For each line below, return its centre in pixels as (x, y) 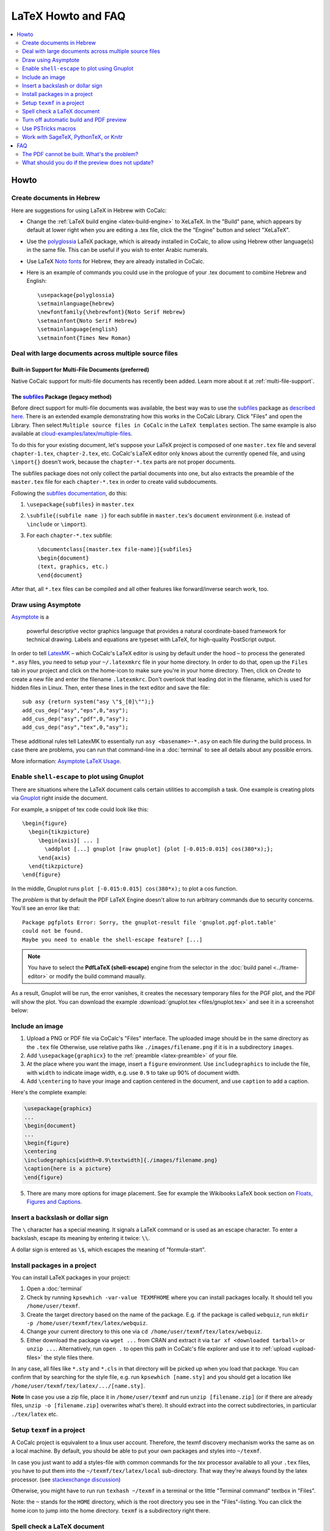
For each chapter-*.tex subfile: (69, 535)
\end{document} (60, 575)
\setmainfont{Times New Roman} (84, 338)
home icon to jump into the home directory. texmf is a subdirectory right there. (111, 1510)
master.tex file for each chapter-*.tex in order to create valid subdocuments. (115, 482)
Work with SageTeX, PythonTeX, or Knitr (73, 137)
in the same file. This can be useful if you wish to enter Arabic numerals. (118, 250)
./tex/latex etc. (35, 1414)
